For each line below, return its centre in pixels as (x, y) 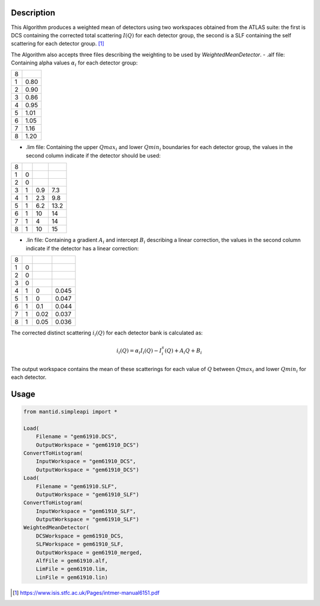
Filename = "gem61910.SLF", (77, 486)
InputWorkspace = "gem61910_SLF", (86, 511)
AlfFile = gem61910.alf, (72, 561)
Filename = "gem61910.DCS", (77, 437)
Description (33, 13)
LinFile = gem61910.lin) (72, 577)
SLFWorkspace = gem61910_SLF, (80, 544)
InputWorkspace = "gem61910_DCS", (86, 461)
